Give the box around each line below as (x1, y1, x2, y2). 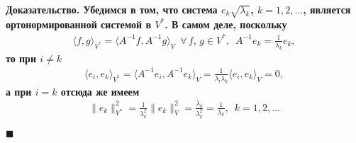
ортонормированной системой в (6, 16, 152, 31)
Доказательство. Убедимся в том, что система (6, 2, 218, 16)
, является (303, 2, 351, 16)
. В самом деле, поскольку (165, 16, 287, 31)
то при (6, 50, 36, 65)
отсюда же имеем (60, 84, 140, 98)
